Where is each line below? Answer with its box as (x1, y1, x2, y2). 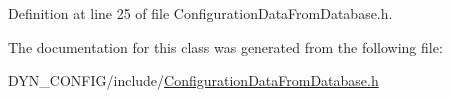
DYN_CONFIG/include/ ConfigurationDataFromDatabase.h (8, 70, 379, 91)
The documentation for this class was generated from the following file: (8, 36, 443, 57)
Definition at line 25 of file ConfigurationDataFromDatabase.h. (8, 3, 393, 23)
